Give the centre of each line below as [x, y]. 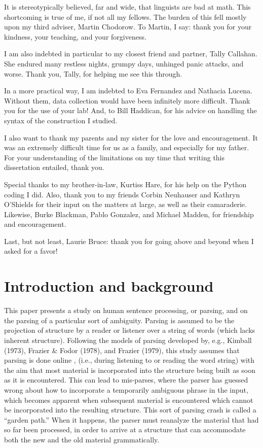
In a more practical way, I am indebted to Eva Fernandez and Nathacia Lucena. [128, 91]
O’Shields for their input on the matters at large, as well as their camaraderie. [125, 204]
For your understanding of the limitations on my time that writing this [115, 157]
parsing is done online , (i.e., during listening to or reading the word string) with [129, 360]
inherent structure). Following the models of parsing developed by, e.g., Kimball [128, 340]
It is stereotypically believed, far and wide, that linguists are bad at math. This [127, 7]
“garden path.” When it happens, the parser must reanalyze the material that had [131, 419]
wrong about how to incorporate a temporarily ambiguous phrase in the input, [126, 389]
